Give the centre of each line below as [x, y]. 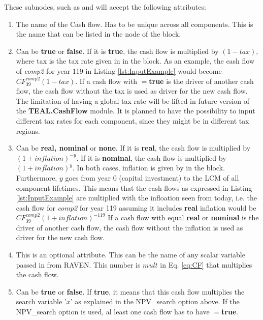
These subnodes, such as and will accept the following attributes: [105, 7]
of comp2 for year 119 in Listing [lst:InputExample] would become [119, 70]
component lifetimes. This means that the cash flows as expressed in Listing [134, 187]
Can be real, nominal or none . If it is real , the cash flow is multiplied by [133, 148]
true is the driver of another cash [201, 81]
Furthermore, [37, 177]
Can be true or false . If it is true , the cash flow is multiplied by [117, 51]
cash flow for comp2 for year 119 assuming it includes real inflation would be [136, 207]
